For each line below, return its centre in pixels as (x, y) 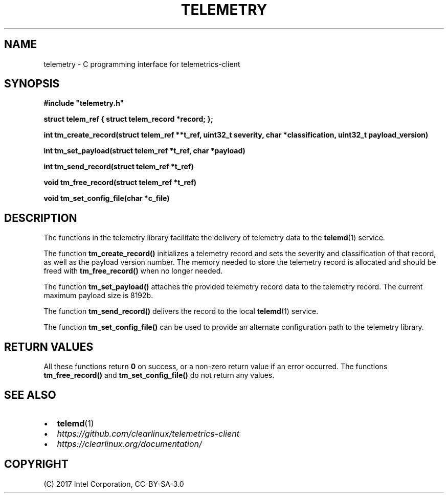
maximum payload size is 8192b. (98, 296)
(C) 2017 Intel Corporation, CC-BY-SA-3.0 (114, 484)
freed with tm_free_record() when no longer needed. (133, 271)
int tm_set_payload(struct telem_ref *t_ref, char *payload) (144, 151)
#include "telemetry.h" (84, 103)
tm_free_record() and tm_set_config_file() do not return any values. (159, 375)
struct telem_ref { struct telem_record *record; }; (128, 119)
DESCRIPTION (41, 218)
